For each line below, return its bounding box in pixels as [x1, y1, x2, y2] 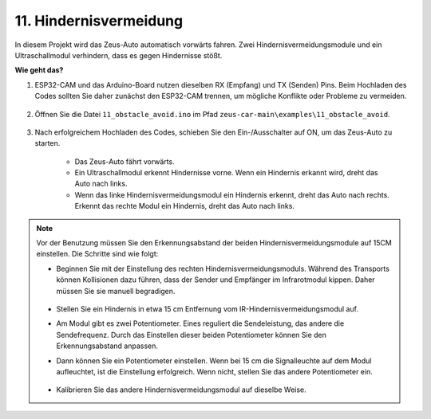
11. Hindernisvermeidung [14, 12, 184, 29]
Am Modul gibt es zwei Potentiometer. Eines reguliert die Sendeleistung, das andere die [56, 319, 345, 328]
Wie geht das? [14, 65, 64, 75]
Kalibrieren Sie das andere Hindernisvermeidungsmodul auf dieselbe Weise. [56, 385, 306, 394]
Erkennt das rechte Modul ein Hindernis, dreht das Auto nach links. [74, 202, 295, 211]
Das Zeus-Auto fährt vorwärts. [74, 156, 175, 166]
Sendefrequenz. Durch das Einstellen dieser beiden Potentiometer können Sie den [56, 330, 326, 339]
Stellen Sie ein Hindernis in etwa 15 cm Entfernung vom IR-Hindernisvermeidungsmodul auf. [56, 303, 359, 314]
